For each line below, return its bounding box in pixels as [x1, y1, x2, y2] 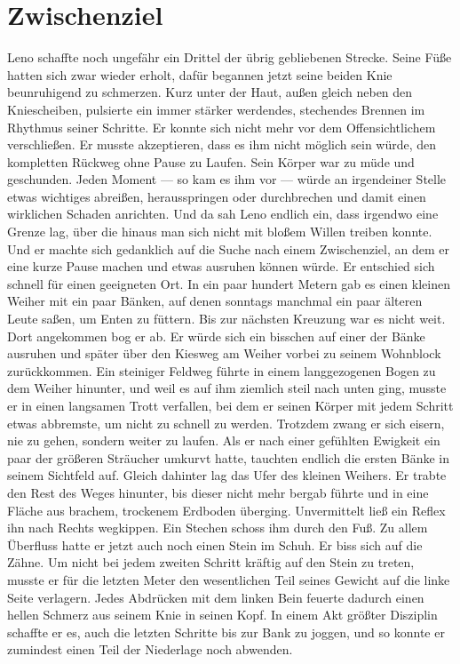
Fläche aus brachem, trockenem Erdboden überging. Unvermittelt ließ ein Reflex [7, 500, 446, 519]
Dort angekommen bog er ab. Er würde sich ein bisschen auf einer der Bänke [7, 326, 425, 345]
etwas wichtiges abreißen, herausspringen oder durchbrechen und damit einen [7, 187, 426, 205]
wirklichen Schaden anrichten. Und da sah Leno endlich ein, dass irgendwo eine [7, 204, 439, 223]
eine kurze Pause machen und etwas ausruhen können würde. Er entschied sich [7, 257, 435, 276]
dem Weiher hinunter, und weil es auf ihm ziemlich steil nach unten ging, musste [7, 379, 447, 397]
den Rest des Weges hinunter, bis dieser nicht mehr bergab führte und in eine [7, 483, 429, 501]
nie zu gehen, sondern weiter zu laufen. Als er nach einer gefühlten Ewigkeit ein [7, 431, 440, 450]
